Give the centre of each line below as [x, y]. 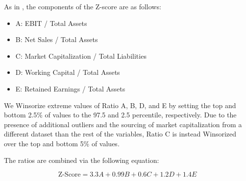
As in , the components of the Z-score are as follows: [83, 6]
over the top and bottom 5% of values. [62, 143]
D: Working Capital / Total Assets [68, 72]
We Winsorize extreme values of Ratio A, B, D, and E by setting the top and [120, 105]
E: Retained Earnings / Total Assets [70, 88]
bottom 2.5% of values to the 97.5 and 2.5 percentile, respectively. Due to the [120, 115]
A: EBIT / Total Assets [51, 23]
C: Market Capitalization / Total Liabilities [81, 56]
